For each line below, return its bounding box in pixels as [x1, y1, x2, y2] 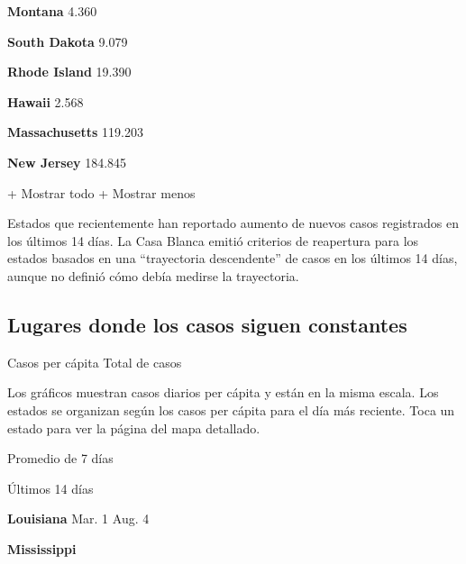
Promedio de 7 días [7, 449, 114, 468]
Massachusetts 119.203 [7, 123, 143, 141]
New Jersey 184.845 [7, 152, 127, 171]
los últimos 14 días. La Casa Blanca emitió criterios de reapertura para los [7, 231, 419, 250]
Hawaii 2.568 [7, 92, 84, 111]
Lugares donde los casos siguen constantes [7, 310, 407, 338]
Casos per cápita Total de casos [7, 352, 182, 371]
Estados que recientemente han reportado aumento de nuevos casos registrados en [7, 214, 459, 232]
